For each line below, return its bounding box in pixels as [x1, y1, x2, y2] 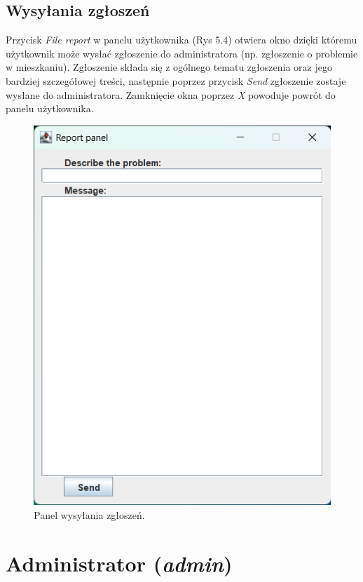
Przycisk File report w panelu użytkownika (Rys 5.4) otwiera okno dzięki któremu [6, 32, 357, 47]
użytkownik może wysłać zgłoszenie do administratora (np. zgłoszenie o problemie [6, 46, 358, 60]
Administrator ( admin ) [6, 548, 233, 578]
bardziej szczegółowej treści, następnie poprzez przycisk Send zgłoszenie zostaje [6, 73, 346, 88]
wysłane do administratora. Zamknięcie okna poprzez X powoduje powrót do [6, 87, 336, 102]
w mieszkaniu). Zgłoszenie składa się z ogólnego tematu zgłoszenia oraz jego [6, 60, 332, 74]
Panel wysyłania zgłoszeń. [34, 507, 145, 522]
